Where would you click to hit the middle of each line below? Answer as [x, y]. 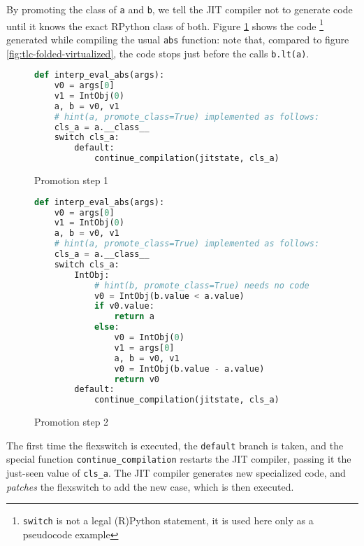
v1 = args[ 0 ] [144, 348]
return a [134, 317]
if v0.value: [124, 306]
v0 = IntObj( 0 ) [149, 338]
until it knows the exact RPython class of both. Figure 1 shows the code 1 [165, 24]
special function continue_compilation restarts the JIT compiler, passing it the [179, 459]
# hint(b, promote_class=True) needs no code [202, 285]
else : [107, 327]
